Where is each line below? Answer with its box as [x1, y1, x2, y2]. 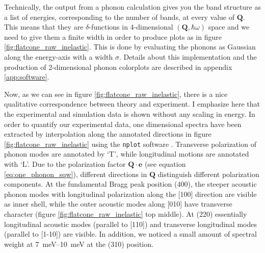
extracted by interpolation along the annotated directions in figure [4, 129, 211, 139]
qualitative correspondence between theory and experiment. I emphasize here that [4, 98, 260, 109]
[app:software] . [4, 71, 49, 82]
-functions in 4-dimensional [89, 21, 173, 32]
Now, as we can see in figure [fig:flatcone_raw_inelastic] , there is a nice [4, 88, 228, 99]
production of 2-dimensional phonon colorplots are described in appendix [4, 61, 232, 72]
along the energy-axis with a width [4, 51, 113, 62]
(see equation [144, 158, 186, 169]
